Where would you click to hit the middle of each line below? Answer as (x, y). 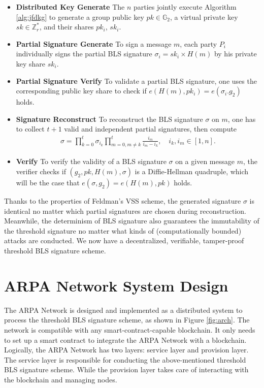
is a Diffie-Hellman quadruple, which (192, 171)
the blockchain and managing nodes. (61, 379)
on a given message (205, 161)
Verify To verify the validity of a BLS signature (91, 161)
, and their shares (67, 27)
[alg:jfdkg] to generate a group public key (80, 17)
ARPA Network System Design (116, 285)
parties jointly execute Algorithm (185, 7)
